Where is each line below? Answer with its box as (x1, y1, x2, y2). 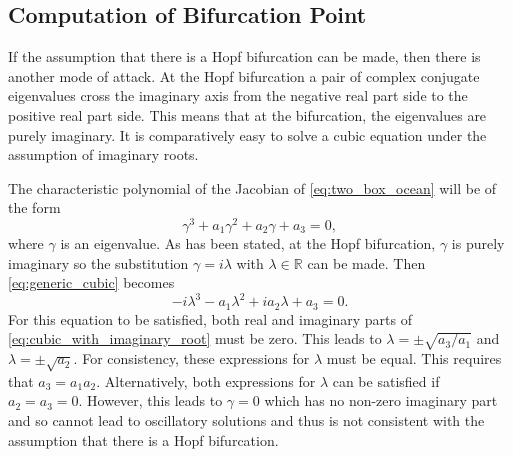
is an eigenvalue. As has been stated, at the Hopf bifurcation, (60, 233, 436, 254)
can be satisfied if (332, 370, 440, 391)
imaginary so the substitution (8, 252, 189, 273)
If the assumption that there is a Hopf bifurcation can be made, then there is (8, 46, 481, 67)
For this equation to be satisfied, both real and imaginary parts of (8, 308, 412, 329)
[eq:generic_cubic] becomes (8, 272, 175, 293)
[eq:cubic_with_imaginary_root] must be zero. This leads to (8, 328, 382, 349)
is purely (451, 233, 505, 254)
